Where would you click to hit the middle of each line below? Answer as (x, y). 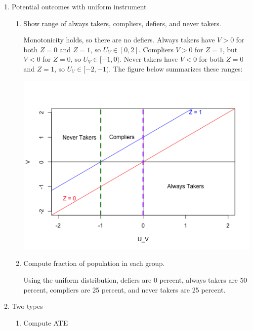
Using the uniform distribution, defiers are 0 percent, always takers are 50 (135, 280)
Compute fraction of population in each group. (94, 263)
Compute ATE (46, 322)
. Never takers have (149, 59)
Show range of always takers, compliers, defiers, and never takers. (122, 23)
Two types (27, 306)
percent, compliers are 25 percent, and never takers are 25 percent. (125, 289)
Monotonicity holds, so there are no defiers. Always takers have (119, 40)
